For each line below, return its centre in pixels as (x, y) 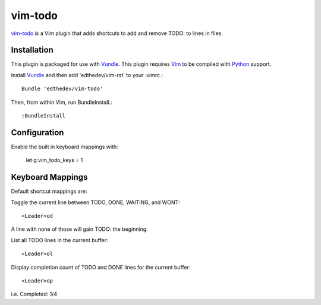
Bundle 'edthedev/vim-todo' (62, 89)
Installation (32, 50)
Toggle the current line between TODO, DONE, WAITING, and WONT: (95, 202)
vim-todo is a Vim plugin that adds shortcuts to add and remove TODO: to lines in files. (117, 33)
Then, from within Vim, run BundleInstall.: (62, 102)
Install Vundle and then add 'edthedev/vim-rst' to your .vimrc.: (87, 75)
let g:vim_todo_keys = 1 (54, 160)
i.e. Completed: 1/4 (34, 294)
